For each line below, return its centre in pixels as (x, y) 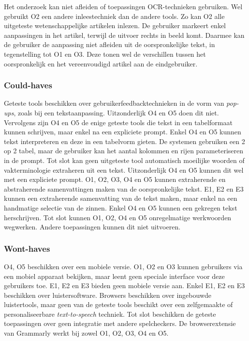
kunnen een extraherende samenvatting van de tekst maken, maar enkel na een (121, 198)
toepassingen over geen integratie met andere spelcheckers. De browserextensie (120, 323)
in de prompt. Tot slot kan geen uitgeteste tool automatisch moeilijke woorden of (124, 160)
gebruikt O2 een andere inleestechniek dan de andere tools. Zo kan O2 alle (114, 16)
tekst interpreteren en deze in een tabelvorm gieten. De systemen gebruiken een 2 (124, 141)
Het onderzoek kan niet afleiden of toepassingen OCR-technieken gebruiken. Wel (123, 6)
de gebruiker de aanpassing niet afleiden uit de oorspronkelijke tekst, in (110, 44)
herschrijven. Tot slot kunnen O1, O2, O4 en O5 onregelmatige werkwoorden (118, 217)
